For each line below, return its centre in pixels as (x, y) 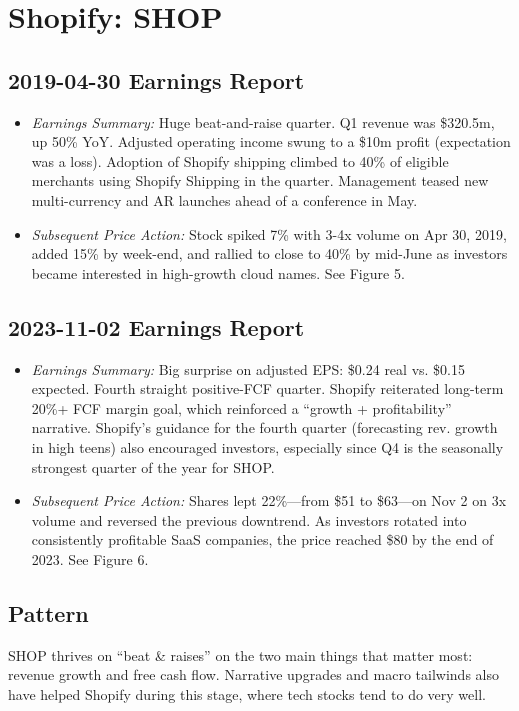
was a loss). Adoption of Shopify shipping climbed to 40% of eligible (240, 160)
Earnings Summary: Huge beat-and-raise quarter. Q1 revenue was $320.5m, (263, 121)
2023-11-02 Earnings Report (156, 326)
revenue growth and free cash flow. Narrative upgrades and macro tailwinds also (253, 674)
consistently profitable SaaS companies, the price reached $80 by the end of (262, 539)
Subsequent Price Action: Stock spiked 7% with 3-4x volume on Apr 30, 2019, (269, 233)
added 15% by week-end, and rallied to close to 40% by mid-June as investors (269, 253)
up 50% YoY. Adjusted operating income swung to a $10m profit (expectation (271, 141)
